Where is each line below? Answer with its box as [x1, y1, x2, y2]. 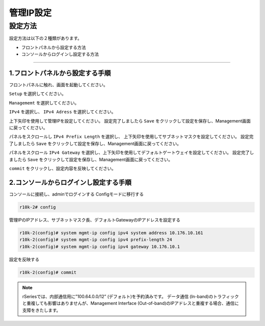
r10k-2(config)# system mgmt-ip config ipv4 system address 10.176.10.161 [19, 230, 204, 235]
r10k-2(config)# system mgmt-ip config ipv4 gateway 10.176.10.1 [19, 244, 180, 250]
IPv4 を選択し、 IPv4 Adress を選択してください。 [9, 109, 116, 115]
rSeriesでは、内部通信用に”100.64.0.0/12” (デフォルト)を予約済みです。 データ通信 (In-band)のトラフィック [22, 293, 239, 299]
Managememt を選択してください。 [9, 100, 79, 105]
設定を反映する [9, 256, 39, 262]
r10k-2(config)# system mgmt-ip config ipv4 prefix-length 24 [19, 237, 172, 243]
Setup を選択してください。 [9, 91, 66, 97]
